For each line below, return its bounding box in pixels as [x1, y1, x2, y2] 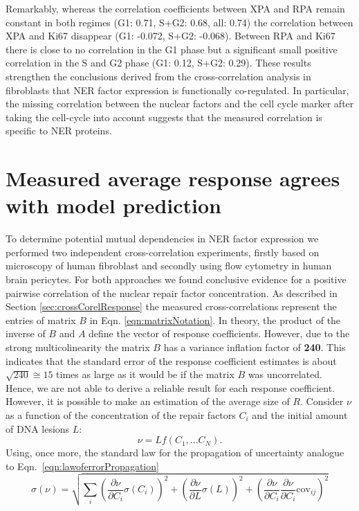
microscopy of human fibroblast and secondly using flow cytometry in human [6, 258, 332, 273]
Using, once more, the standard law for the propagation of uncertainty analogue [6, 445, 344, 460]
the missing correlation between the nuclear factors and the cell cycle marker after [6, 96, 354, 111]
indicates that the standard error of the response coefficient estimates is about [6, 353, 337, 368]
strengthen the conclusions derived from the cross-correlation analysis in [6, 69, 311, 83]
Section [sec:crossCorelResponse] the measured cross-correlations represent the [6, 299, 337, 314]
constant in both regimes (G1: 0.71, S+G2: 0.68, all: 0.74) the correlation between [6, 15, 353, 29]
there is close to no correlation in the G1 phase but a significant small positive [6, 42, 338, 56]
